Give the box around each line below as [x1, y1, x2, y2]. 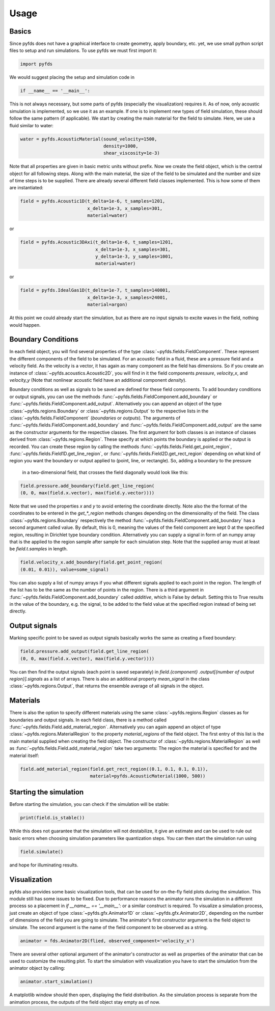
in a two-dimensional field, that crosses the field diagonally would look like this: [22, 469, 188, 475]
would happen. [9, 322, 41, 328]
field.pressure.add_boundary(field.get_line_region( [20, 483, 155, 489]
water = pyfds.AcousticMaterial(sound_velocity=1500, [20, 136, 157, 142]
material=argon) [87, 302, 128, 307]
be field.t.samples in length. [9, 546, 68, 552]
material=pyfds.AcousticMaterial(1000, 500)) [90, 773, 206, 779]
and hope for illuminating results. [9, 862, 78, 868]
